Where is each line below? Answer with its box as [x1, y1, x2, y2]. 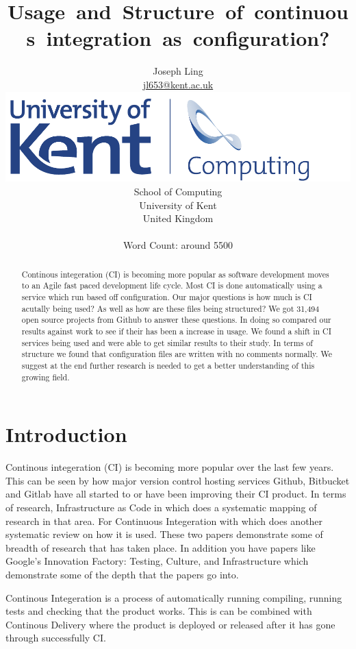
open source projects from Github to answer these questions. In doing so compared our [21, 314, 331, 326]
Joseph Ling [153, 64, 203, 78]
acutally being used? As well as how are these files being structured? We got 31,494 [21, 302, 320, 314]
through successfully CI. [5, 630, 106, 645]
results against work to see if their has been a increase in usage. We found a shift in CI [21, 326, 331, 337]
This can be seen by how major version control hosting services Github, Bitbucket [5, 473, 350, 487]
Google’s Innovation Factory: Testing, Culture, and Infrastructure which [5, 554, 309, 568]
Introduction [5, 420, 127, 448]
